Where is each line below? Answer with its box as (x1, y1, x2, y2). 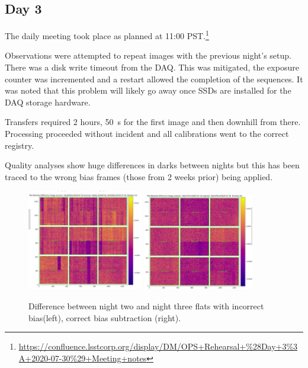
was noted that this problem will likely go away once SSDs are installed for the (5, 84, 291, 97)
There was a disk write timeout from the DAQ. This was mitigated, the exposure (5, 61, 299, 73)
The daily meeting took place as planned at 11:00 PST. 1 (5, 28, 209, 41)
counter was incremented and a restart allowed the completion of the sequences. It (5, 72, 303, 85)
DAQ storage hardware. (5, 95, 91, 108)
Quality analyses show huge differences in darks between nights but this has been (5, 159, 300, 171)
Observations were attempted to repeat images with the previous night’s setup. (5, 49, 291, 62)
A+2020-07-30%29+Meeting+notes (18, 351, 147, 364)
